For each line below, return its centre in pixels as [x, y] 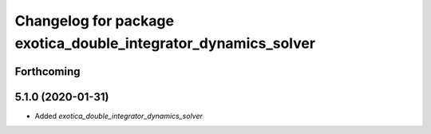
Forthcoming [47, 71]
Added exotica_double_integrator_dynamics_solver [119, 116]
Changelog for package [95, 21]
